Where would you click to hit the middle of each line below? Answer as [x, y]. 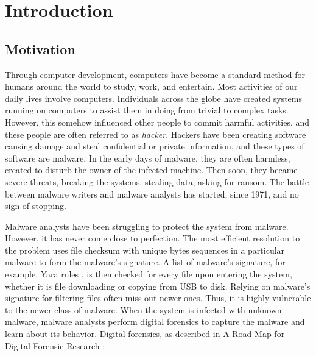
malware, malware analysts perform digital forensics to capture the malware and [155, 322]
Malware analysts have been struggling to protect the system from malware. [147, 226]
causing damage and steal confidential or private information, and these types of [155, 146]
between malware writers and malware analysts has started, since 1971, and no [152, 194]
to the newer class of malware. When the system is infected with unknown [143, 309]
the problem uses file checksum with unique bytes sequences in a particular [145, 250]
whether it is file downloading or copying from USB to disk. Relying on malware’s [158, 286]
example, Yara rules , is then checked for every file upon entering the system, [149, 274]
